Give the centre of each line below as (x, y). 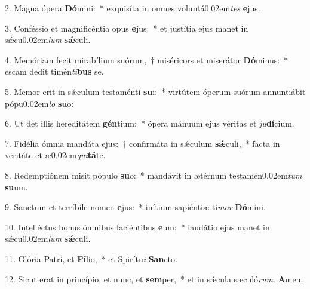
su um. (16, 187)
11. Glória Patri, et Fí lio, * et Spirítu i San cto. (91, 258)
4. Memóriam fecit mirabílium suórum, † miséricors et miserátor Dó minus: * (147, 59)
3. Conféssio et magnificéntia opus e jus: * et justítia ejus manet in (127, 28)
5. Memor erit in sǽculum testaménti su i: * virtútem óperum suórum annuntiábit (155, 91)
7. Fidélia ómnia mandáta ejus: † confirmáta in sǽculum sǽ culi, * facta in (142, 143)
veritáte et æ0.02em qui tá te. (55, 155)
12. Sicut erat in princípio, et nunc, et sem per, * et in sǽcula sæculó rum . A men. (154, 279)
